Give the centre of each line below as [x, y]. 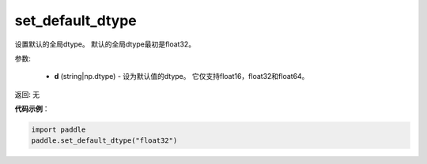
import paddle [59, 130]
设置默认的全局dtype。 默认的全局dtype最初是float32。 [105, 44]
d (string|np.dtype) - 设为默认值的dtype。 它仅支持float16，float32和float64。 [181, 76]
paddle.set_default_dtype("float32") [104, 141]
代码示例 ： [32, 109]
